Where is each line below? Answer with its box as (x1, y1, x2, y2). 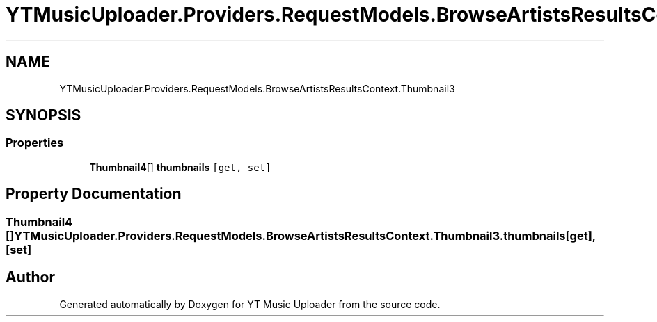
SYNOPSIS (6, 106, 81, 124)
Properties (6, 136, 64, 150)
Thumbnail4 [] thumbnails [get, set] (89, 161, 271, 173)
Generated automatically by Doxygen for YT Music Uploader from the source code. (59, 298, 441, 310)
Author (6, 268, 55, 287)
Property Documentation (6, 185, 182, 203)
